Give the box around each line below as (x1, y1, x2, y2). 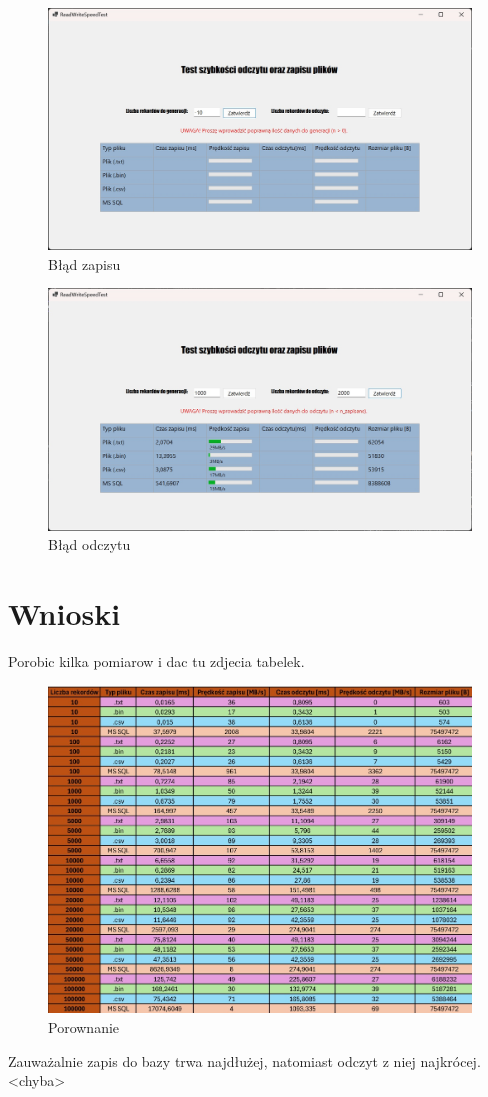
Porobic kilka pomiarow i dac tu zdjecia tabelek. (8, 650, 305, 671)
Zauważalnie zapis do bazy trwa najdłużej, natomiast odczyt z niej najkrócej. (8, 1050, 481, 1071)
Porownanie (48, 1016, 120, 1037)
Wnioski (8, 593, 121, 633)
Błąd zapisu (48, 253, 121, 274)
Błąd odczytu (48, 534, 131, 555)
